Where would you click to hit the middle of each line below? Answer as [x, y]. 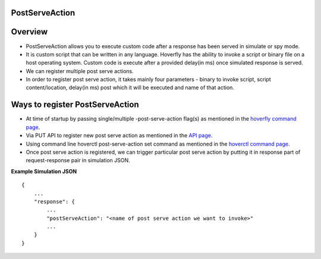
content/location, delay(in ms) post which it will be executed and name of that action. [130, 88]
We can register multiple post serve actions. [80, 71]
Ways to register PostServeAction [75, 105]
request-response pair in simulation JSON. [78, 160]
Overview [29, 32]
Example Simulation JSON [44, 171]
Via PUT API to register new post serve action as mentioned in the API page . [119, 135]
